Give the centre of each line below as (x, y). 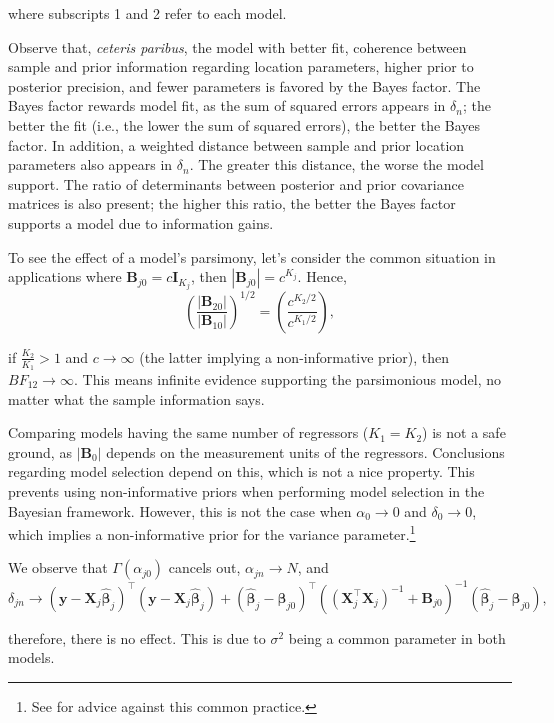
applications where (65, 276)
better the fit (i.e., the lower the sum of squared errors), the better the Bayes (244, 124)
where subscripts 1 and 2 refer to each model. (147, 13)
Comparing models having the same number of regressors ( (188, 432)
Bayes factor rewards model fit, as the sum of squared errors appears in (227, 105)
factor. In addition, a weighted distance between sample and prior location (236, 144)
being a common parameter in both (397, 637)
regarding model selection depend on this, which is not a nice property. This (241, 471)
